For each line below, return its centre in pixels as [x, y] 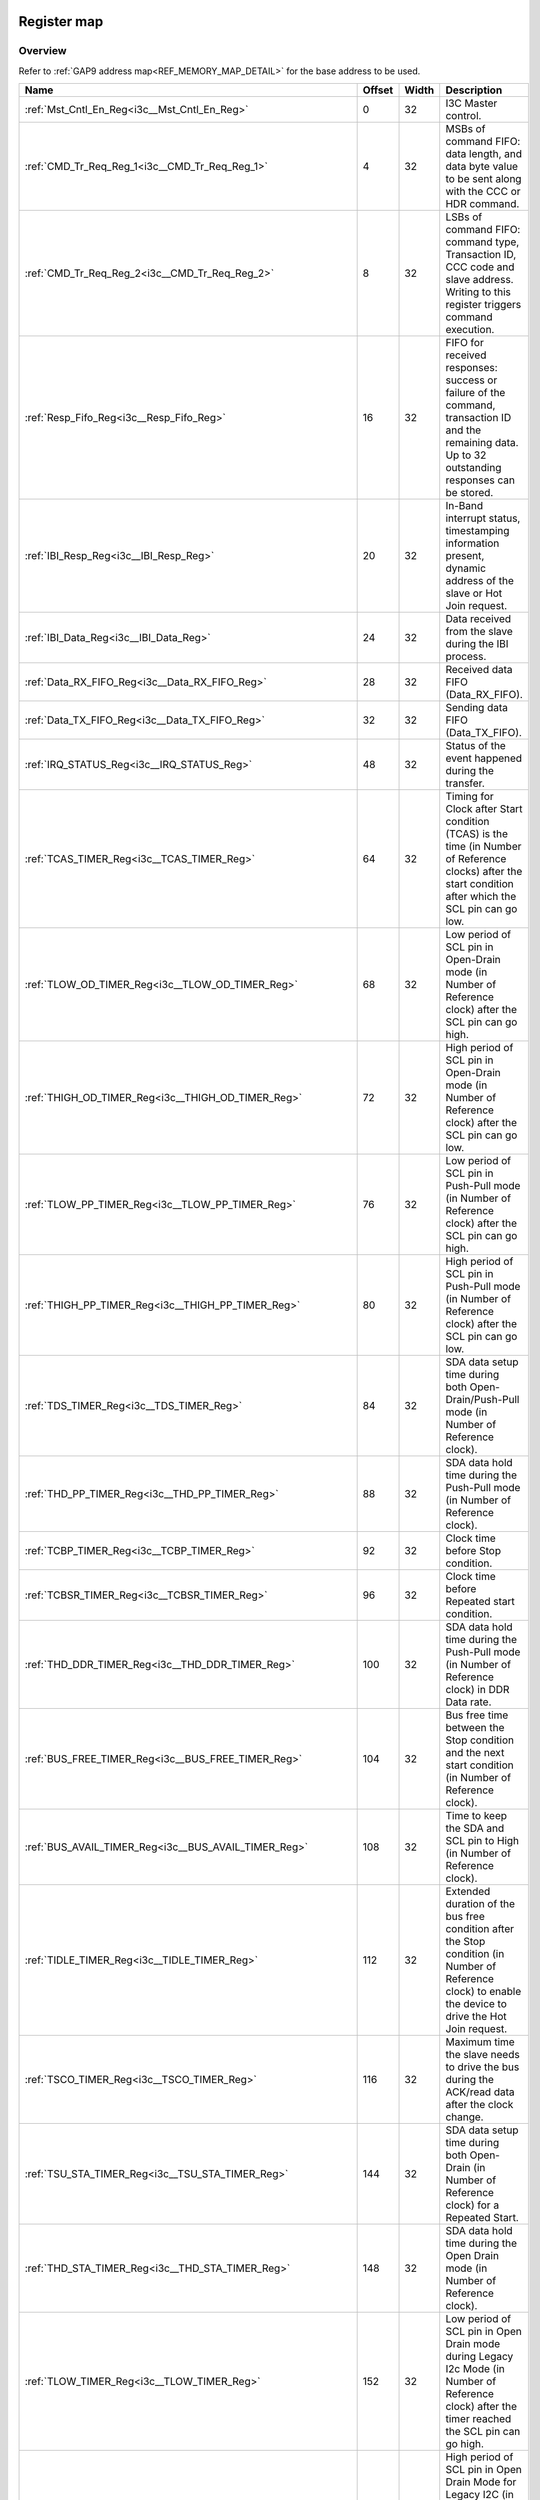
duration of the [480, 1904]
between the [475, 1728]
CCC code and [480, 267]
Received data [479, 670]
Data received [478, 619]
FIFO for [464, 343]
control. [463, 116]
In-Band [464, 506]
